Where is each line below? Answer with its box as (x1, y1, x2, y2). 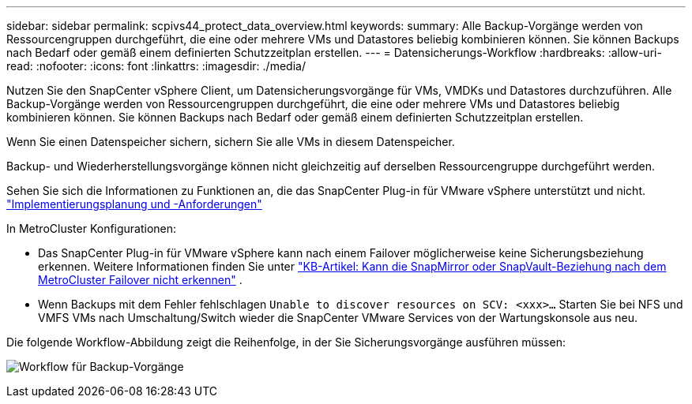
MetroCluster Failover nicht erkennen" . (38, 273, 243, 286)
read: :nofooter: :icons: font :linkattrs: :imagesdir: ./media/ (6, 59, 306, 73)
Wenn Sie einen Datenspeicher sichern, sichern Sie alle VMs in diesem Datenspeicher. (6, 135, 455, 148)
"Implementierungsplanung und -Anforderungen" (6, 197, 262, 211)
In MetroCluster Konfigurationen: (6, 222, 177, 235)
